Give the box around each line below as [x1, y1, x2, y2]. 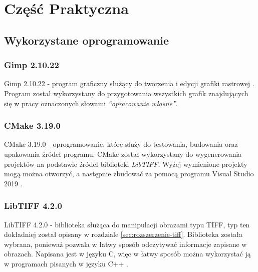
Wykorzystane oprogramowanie [4, 32, 169, 48]
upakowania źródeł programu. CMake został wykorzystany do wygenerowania [4, 148, 242, 159]
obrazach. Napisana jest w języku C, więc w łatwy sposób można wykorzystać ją [4, 248, 251, 259]
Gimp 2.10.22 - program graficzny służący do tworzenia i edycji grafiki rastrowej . [4, 78, 254, 89]
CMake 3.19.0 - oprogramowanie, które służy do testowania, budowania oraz [4, 139, 238, 149]
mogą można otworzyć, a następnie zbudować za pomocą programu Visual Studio [4, 168, 254, 179]
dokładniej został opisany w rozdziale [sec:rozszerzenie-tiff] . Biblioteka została [4, 229, 243, 239]
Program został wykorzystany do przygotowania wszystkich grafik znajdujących [4, 88, 248, 98]
